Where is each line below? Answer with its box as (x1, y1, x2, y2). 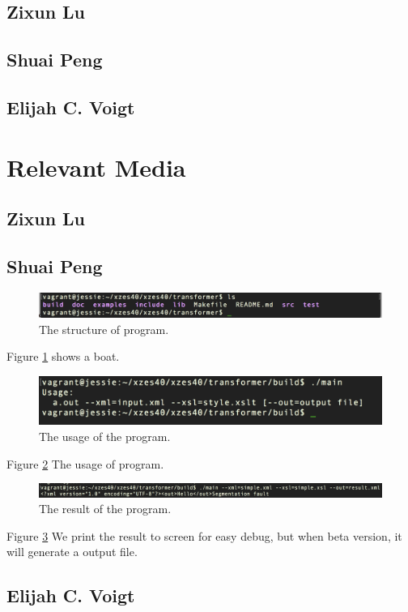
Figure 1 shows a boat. (6, 348, 120, 365)
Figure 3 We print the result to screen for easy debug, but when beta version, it (6, 527, 402, 544)
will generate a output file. (6, 543, 138, 560)
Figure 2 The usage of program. (6, 455, 164, 472)
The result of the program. (39, 500, 172, 517)
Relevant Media (6, 150, 186, 183)
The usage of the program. (39, 428, 171, 444)
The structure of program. (39, 320, 169, 337)
